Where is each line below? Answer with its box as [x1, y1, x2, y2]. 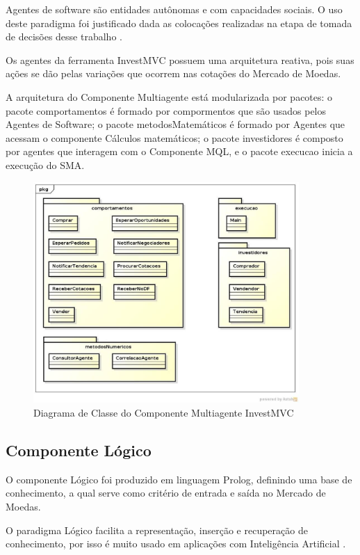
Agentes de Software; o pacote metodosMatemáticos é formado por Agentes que [6, 117, 345, 131]
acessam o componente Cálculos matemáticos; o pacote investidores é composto [6, 130, 343, 145]
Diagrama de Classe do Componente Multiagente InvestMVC [33, 405, 294, 419]
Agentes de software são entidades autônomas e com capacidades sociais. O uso [6, 2, 343, 16]
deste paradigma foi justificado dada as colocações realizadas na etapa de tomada [6, 15, 352, 30]
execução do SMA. [6, 157, 85, 172]
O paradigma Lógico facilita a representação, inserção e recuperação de [6, 522, 308, 537]
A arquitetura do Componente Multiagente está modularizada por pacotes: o [6, 89, 333, 104]
